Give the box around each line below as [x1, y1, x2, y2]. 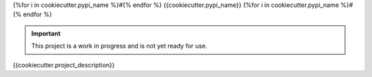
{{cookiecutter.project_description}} [12, 61, 115, 69]
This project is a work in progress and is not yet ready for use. [31, 42, 208, 50]
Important [31, 29, 61, 37]
